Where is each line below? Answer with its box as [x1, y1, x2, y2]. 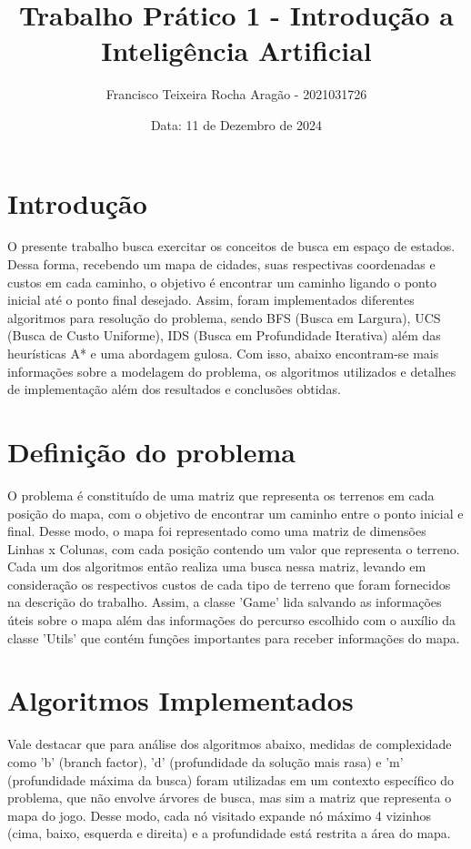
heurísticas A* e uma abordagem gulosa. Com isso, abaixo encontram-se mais [7, 344, 439, 362]
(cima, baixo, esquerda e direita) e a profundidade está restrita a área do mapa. [7, 824, 451, 843]
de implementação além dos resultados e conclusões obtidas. [7, 379, 341, 399]
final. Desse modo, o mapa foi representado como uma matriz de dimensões [7, 521, 426, 541]
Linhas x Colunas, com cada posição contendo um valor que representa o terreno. [7, 539, 460, 558]
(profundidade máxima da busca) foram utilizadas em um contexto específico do [7, 770, 455, 789]
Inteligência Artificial [101, 32, 372, 69]
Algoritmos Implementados [7, 682, 354, 719]
